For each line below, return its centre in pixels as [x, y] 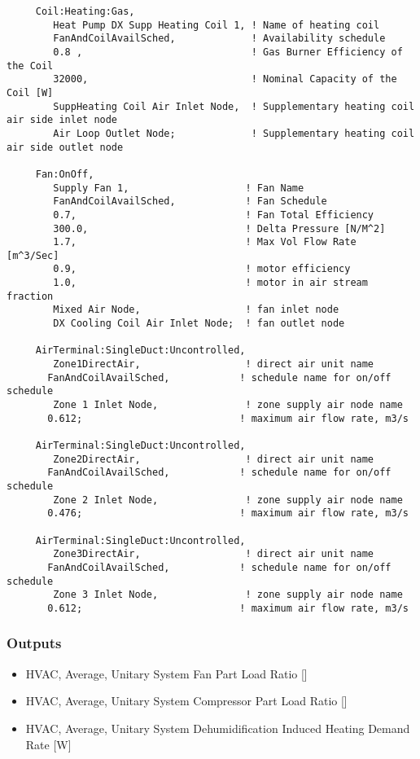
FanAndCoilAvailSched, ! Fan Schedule [190, 202]
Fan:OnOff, [65, 174]
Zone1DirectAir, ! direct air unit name [214, 364]
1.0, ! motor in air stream [210, 283]
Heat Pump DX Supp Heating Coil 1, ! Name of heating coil [217, 25]
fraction [30, 296]
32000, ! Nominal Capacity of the [225, 79]
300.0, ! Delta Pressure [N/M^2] [219, 228]
